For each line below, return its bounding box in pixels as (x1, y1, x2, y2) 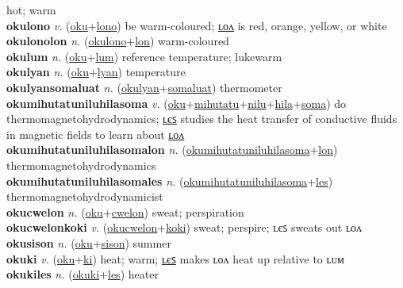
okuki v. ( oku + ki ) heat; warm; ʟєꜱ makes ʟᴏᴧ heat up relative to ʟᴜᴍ (6, 250, 344, 267)
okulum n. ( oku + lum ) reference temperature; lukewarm (6, 48, 282, 64)
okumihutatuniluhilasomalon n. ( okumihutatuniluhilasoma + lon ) (6, 141, 338, 158)
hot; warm (6, 2, 56, 17)
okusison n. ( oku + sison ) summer (6, 234, 171, 251)
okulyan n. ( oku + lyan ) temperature (6, 63, 186, 80)
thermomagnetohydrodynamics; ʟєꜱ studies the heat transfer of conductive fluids (6, 110, 397, 127)
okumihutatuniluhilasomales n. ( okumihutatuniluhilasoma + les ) (6, 172, 333, 189)
